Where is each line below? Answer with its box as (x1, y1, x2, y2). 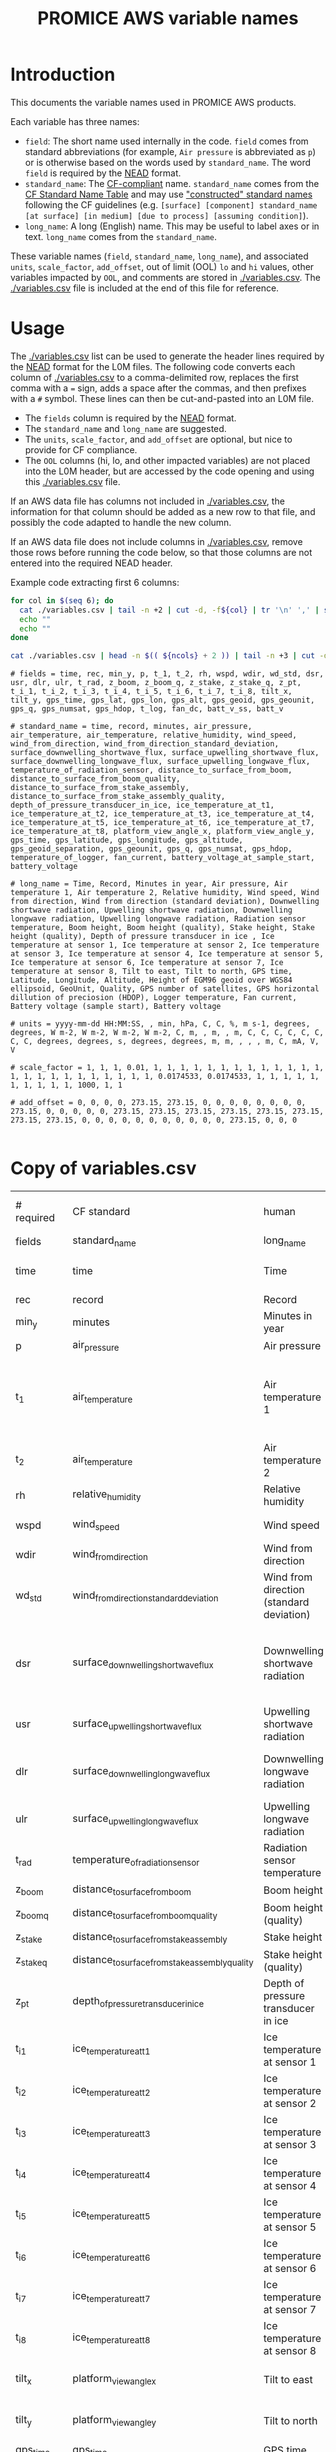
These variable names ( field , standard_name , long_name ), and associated (10, 250, 309, 262)
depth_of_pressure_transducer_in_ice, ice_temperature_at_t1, (10, 800, 275, 811)
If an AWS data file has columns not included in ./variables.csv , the (10, 495, 285, 507)
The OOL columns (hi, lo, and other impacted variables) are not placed (24, 454, 311, 466)
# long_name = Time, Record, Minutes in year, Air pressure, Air (10, 879, 288, 889)
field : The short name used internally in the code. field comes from (24, 135, 309, 147)
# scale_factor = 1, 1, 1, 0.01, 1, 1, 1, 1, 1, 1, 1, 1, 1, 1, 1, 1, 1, (10, 1063, 325, 1073)
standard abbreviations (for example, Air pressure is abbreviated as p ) (24, 145, 317, 157)
